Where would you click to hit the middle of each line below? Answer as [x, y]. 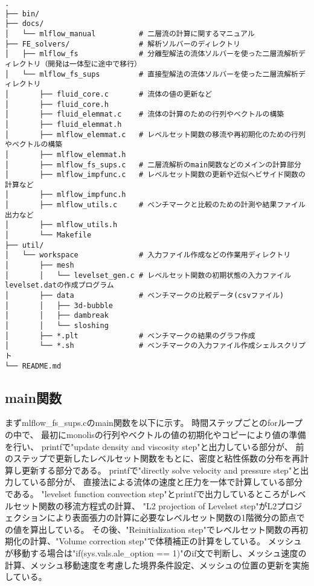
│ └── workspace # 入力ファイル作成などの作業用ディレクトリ [148, 255]
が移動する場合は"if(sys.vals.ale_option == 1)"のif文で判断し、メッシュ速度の [156, 553]
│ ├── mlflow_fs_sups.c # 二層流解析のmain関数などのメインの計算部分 [153, 165]
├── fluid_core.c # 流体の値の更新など [126, 94]
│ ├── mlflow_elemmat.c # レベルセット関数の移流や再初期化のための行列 [155, 134]
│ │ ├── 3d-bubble [59, 305]
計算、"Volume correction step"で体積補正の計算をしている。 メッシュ [166, 541]
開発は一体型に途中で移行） [95, 64]
